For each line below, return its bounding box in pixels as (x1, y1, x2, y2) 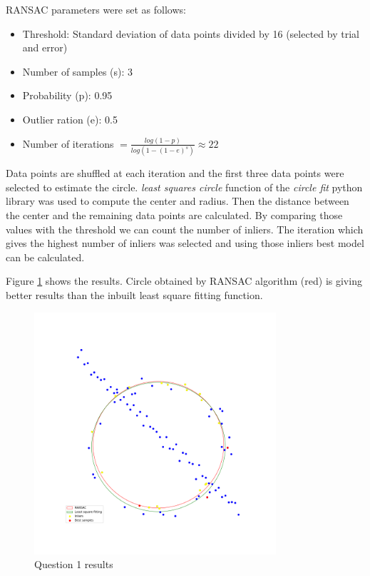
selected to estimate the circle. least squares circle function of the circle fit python (6, 179, 363, 194)
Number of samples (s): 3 (22, 64, 133, 79)
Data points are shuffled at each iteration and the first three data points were (6, 166, 344, 181)
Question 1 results (34, 557, 113, 572)
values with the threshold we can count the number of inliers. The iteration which (6, 221, 364, 236)
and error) (22, 40, 68, 55)
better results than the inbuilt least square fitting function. (6, 287, 263, 302)
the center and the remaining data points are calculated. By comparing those (6, 207, 343, 222)
